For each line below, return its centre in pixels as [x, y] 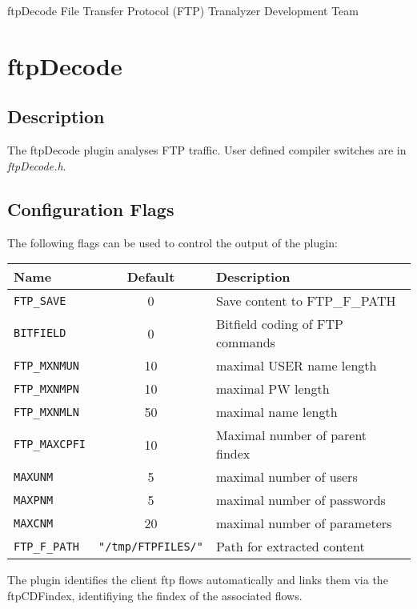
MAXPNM [34, 500]
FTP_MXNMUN [46, 365]
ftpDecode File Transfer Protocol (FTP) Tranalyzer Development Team [183, 10]
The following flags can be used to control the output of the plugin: [172, 242]
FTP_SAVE [40, 300]
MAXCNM [34, 523]
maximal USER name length [296, 366]
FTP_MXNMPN [46, 389]
